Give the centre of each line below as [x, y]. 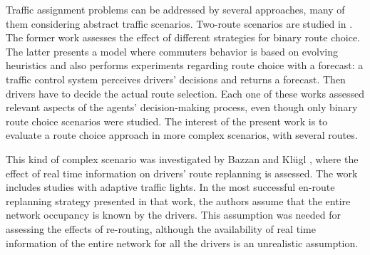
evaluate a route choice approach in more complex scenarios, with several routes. [182, 135]
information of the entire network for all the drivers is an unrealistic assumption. [182, 243]
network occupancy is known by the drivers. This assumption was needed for [173, 215]
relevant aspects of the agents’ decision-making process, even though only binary [182, 107]
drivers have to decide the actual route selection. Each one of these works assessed [185, 93]
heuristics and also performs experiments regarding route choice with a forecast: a [185, 65]
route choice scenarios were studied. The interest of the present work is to [167, 121]
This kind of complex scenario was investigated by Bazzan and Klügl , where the [182, 158]
